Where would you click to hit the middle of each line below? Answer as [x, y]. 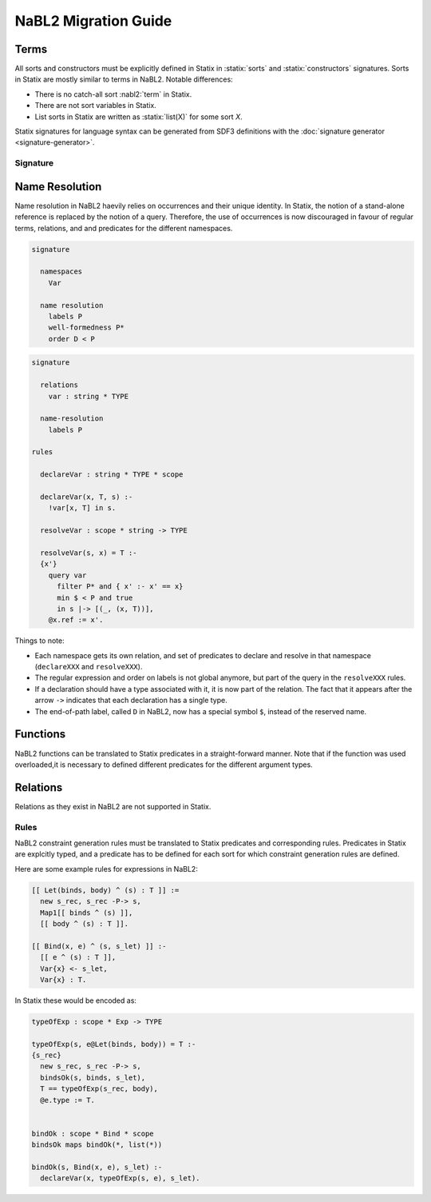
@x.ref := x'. [76, 620]
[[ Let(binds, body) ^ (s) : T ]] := [105, 890]
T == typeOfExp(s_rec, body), [99, 1089]
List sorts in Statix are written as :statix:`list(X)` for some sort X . [138, 117]
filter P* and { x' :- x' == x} [120, 587]
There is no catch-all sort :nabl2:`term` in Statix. [113, 94]
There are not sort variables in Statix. [96, 106]
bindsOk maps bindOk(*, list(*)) [97, 1145]
